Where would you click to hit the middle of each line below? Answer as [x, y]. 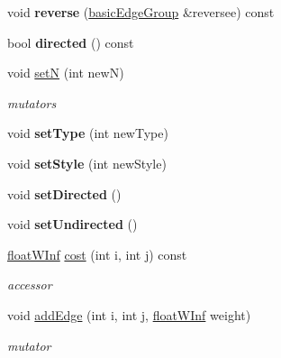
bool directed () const [71, 42]
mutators [32, 102]
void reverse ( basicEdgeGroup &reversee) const [141, 12]
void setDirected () [64, 193]
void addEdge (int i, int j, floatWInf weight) [129, 314]
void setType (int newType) [88, 133]
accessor [30, 285]
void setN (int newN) [66, 73]
